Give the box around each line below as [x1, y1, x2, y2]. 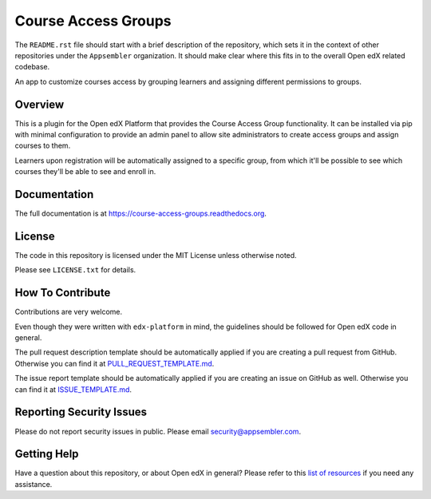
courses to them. [14, 141, 71, 151]
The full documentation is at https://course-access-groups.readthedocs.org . [14, 208, 267, 219]
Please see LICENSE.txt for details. [14, 265, 136, 275]
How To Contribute [14, 286, 111, 299]
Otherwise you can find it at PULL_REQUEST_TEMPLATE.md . [14, 358, 215, 368]
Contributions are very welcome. [14, 307, 123, 317]
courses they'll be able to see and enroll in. [14, 167, 156, 176]
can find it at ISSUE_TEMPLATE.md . [14, 384, 132, 394]
